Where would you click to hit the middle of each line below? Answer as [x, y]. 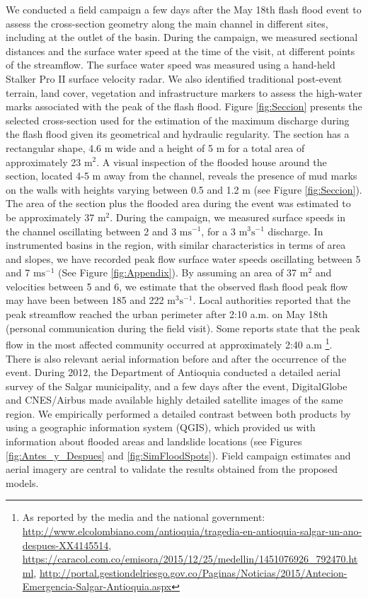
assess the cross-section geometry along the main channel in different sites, [167, 23]
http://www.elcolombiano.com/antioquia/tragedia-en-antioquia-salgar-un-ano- [192, 531]
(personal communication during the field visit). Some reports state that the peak [183, 328]
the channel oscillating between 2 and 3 [91, 231]
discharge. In [295, 231]
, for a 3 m [224, 231]
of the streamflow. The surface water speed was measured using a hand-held [171, 65]
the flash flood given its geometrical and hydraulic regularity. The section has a [178, 134]
